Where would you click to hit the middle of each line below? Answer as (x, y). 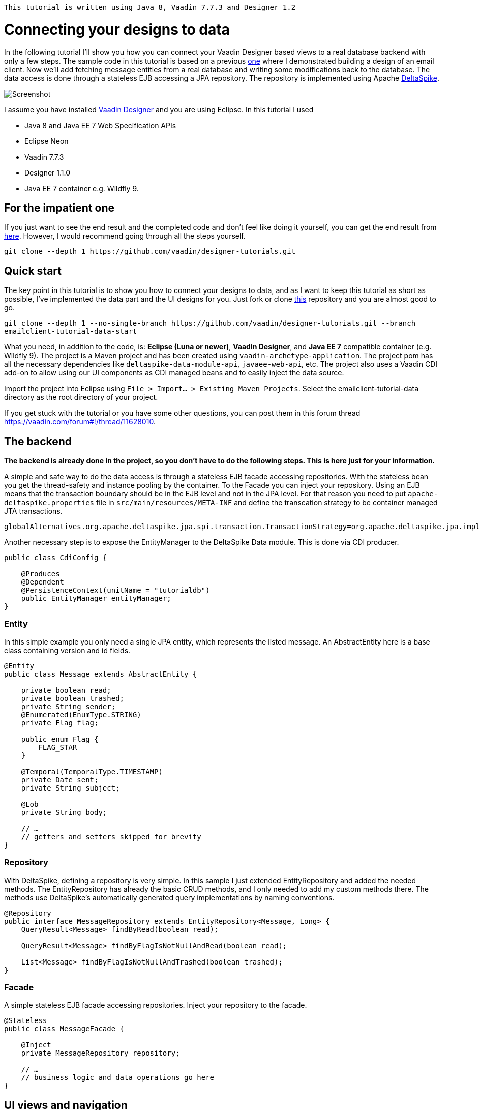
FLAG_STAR (58, 747)
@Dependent (43, 582)
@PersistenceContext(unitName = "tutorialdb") (115, 590)
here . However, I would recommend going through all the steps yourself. (125, 236)
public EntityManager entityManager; (96, 598)
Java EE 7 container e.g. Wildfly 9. (82, 188)
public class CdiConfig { (56, 558)
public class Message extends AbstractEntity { (101, 674)
